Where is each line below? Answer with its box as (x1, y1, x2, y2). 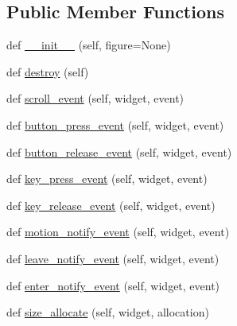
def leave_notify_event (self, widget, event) (6, 250, 220, 266)
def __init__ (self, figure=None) (6, 37, 171, 53)
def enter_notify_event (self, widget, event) (6, 277, 220, 293)
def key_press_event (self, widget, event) (6, 170, 208, 187)
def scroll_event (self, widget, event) (6, 90, 185, 107)
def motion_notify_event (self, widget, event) (6, 223, 230, 240)
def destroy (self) (6, 63, 89, 80)
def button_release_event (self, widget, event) (6, 143, 232, 160)
